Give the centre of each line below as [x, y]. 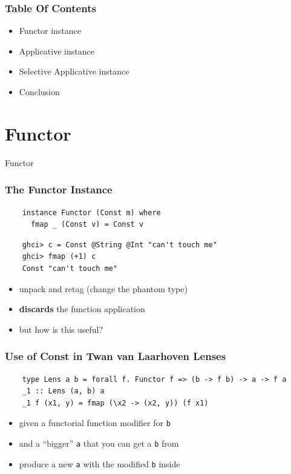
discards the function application [82, 309]
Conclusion [39, 92]
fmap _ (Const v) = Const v [87, 225]
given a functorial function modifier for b [95, 423]
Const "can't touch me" [70, 268]
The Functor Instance [59, 189]
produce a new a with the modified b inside [100, 463]
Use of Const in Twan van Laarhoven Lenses [116, 356]
